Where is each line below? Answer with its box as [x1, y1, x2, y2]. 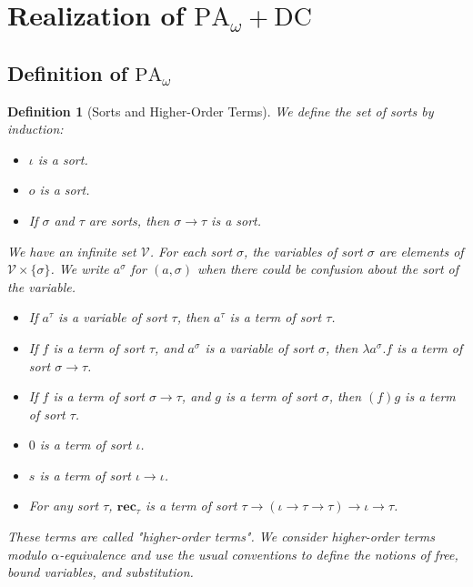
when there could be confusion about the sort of [197, 259, 459, 278]
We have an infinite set [7, 241, 136, 260]
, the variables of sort [244, 241, 363, 260]
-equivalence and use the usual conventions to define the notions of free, [59, 544, 458, 563]
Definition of [7, 58, 128, 86]
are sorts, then [88, 210, 170, 229]
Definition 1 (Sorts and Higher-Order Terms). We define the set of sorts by [7, 101, 434, 120]
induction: [7, 119, 64, 138]
